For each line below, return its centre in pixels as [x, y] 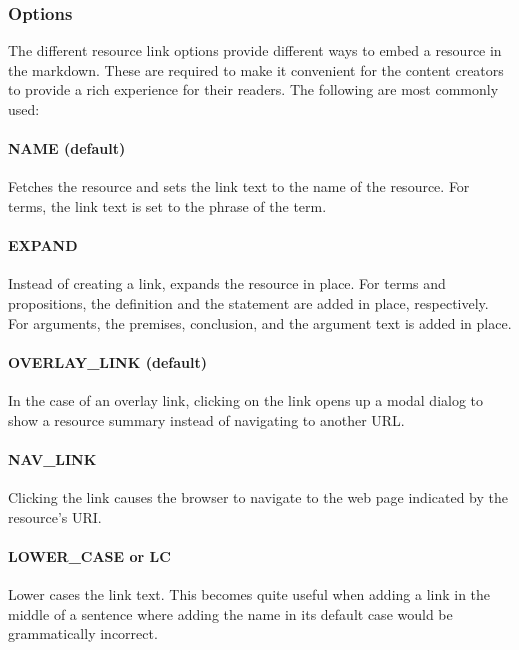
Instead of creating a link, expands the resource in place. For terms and [227, 283]
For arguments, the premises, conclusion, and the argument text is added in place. [260, 322]
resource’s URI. [55, 516]
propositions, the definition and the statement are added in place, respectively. [248, 302]
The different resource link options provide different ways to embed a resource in [255, 50]
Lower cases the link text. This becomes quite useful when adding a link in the [249, 593]
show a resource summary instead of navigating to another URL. [206, 419]
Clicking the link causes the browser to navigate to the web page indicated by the [258, 496]
